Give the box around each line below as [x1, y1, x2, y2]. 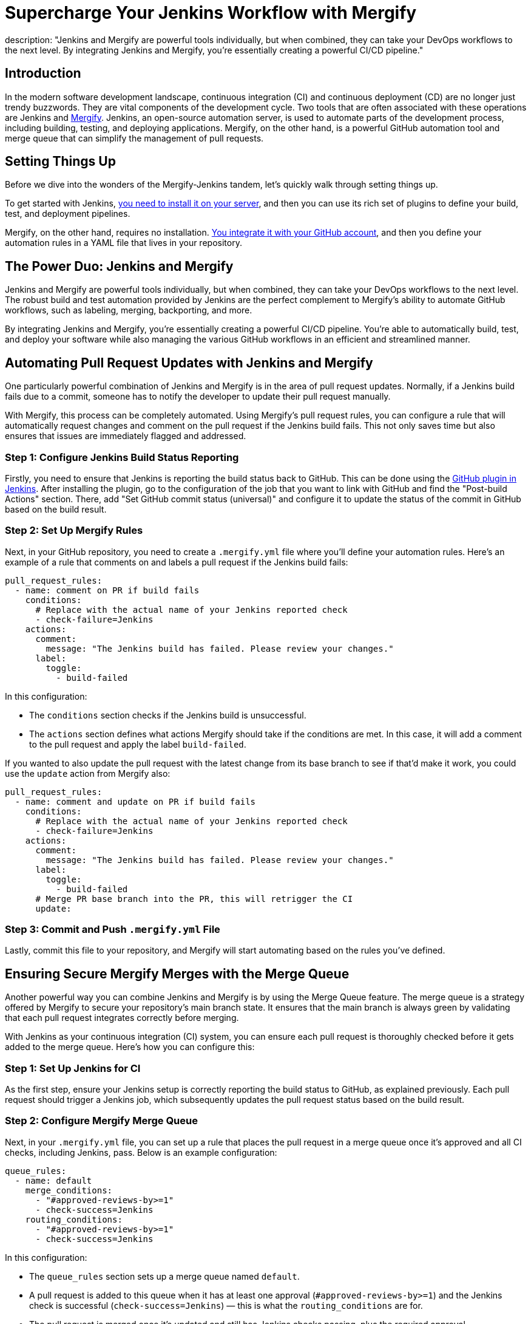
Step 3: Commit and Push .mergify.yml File [5, 923, 220, 935]
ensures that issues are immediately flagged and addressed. [5, 431, 246, 442]
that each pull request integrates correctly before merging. [5, 1012, 239, 1023]
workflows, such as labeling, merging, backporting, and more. [5, 305, 252, 316]
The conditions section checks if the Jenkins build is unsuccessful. [29, 709, 306, 720]
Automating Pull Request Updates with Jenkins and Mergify [5, 355, 373, 370]
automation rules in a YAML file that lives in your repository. [5, 237, 242, 248]
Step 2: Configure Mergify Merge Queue [5, 1114, 198, 1127]
